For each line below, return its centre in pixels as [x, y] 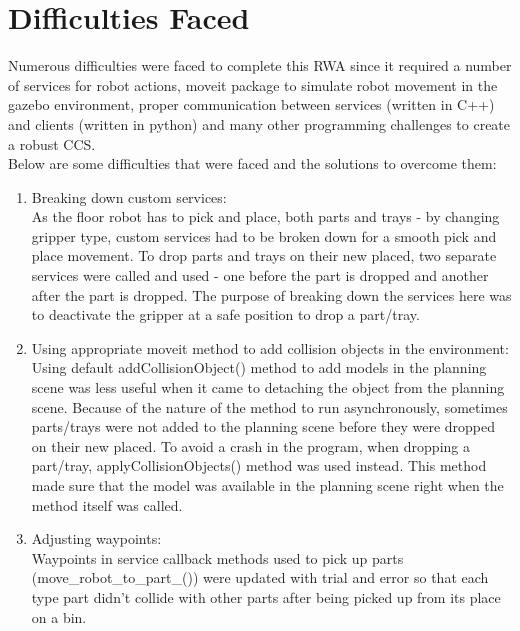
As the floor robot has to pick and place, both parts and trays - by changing [265, 216]
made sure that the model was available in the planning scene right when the [267, 485]
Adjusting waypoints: [96, 538]
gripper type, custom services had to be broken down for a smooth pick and [264, 235]
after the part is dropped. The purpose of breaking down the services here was [271, 294]
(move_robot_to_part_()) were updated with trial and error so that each [260, 577]
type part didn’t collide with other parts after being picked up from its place [266, 596]
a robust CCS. [52, 143]
